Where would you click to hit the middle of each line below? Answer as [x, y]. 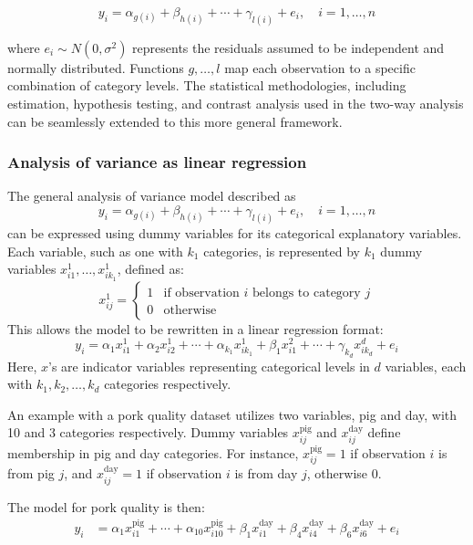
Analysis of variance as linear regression [157, 162]
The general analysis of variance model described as [152, 196]
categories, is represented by [282, 251]
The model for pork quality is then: [106, 506]
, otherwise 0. [344, 473]
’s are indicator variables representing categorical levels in [209, 366]
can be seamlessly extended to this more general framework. [175, 121]
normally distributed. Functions [96, 67]
